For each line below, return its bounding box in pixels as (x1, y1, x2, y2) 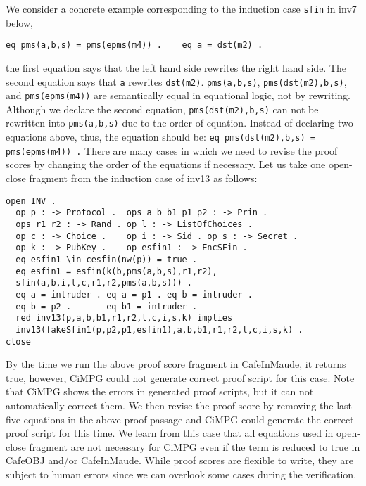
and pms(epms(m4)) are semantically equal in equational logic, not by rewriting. (6, 88, 351, 103)
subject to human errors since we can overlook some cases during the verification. (6, 466, 357, 481)
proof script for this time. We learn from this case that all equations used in (6, 426, 334, 440)
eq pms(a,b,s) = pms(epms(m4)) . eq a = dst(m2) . (6, 40, 263, 51)
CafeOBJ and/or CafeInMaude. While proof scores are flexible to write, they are (6, 453, 353, 468)
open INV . (6, 196, 56, 206)
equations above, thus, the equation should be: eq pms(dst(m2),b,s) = (6, 129, 315, 144)
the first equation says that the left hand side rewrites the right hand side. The (6, 60, 347, 75)
